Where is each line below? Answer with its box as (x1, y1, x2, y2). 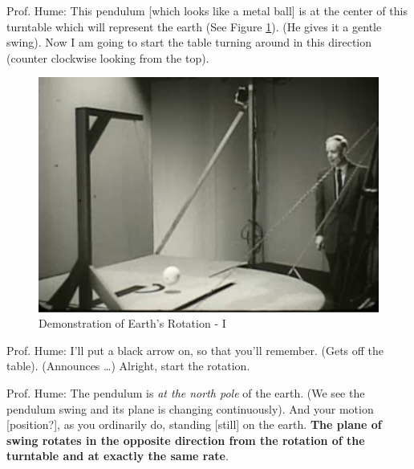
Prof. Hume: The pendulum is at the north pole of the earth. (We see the (6, 385, 365, 402)
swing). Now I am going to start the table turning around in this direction (6, 34, 372, 51)
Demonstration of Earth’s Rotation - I (39, 315, 226, 332)
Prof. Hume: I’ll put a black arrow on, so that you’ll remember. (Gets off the (6, 341, 384, 358)
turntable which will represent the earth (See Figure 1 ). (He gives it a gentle (6, 18, 382, 35)
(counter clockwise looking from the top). (6, 49, 209, 66)
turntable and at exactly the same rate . (6, 447, 229, 464)
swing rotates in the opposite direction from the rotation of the (6, 431, 365, 448)
